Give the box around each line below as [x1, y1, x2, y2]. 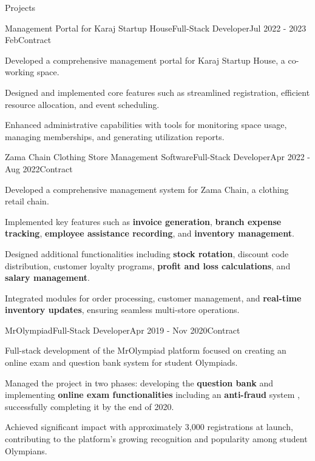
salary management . [5, 271, 90, 284]
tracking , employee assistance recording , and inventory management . [5, 227, 294, 240]
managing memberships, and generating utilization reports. [5, 130, 225, 143]
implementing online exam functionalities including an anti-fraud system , [5, 388, 300, 401]
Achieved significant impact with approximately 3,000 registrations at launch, [5, 420, 293, 433]
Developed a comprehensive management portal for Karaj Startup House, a [5, 53, 285, 66]
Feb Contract [5, 33, 52, 46]
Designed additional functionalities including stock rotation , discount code [5, 247, 289, 260]
